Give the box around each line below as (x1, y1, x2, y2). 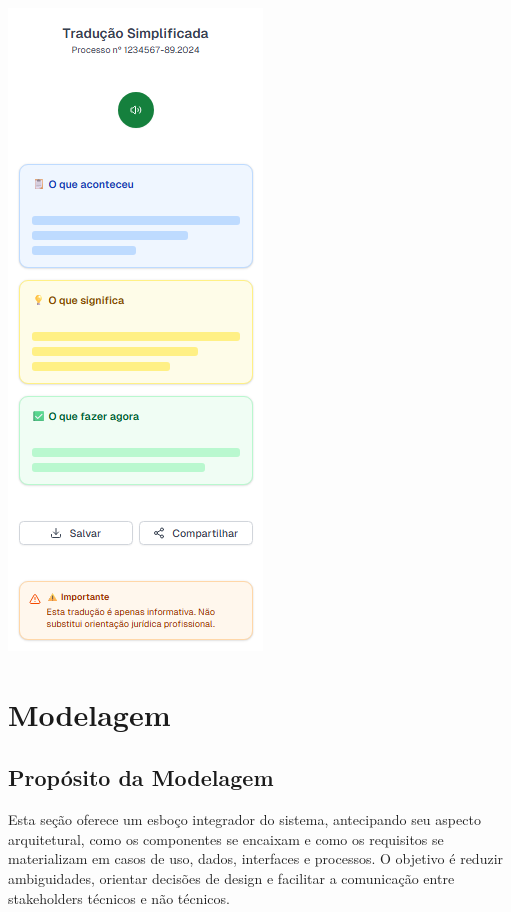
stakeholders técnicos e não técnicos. (8, 887, 230, 908)
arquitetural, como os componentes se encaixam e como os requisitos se (8, 828, 444, 849)
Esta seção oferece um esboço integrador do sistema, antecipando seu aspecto (8, 809, 481, 830)
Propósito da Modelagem (8, 762, 274, 793)
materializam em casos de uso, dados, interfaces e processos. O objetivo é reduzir (8, 848, 504, 869)
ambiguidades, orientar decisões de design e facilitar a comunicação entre (8, 867, 455, 888)
